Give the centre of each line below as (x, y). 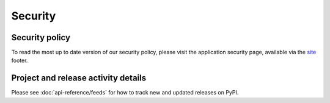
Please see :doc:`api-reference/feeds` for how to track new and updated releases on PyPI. (125, 93)
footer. (20, 60)
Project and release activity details (79, 78)
